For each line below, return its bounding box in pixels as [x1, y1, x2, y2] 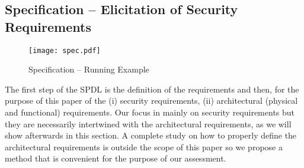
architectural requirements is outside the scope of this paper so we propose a [5, 140, 283, 153]
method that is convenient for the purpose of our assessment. [5, 152, 226, 164]
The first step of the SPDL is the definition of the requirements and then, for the [5, 83, 299, 95]
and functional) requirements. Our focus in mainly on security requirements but [5, 106, 295, 118]
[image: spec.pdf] [28, 46, 101, 55]
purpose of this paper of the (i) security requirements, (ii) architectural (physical [5, 94, 298, 107]
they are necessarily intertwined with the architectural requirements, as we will [5, 117, 292, 130]
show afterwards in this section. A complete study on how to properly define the [5, 129, 297, 141]
